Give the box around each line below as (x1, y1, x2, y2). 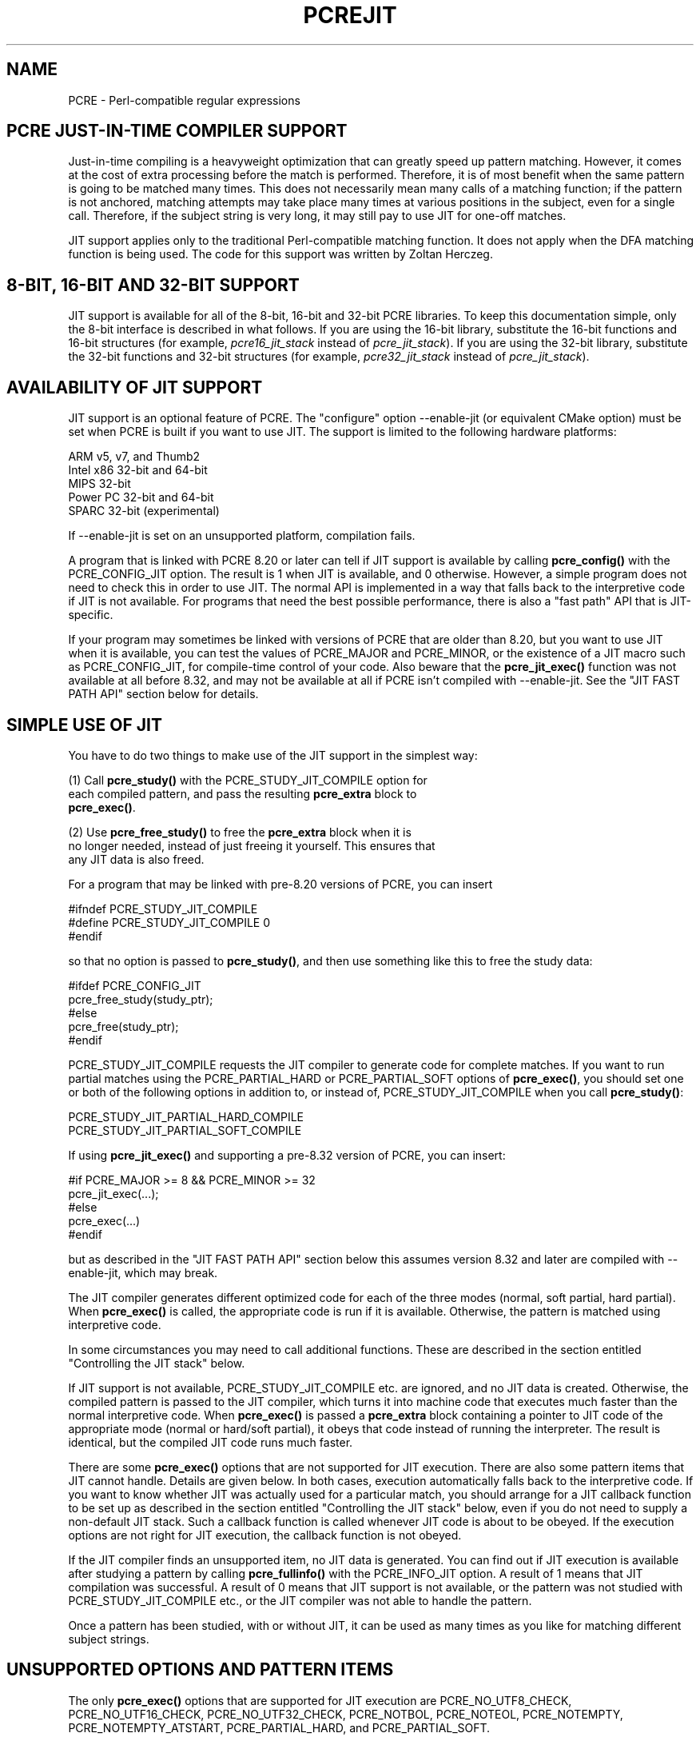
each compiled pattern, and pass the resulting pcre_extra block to (68, 786, 417, 801)
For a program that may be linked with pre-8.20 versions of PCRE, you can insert (68, 876, 493, 891)
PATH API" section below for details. (68, 687, 259, 701)
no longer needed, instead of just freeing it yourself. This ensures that (68, 838, 436, 853)
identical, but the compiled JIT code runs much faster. (68, 1435, 353, 1449)
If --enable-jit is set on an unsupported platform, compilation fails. (68, 529, 416, 543)
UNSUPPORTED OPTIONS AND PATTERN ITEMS (6, 1659, 394, 1680)
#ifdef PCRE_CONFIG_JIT (68, 978, 201, 992)
